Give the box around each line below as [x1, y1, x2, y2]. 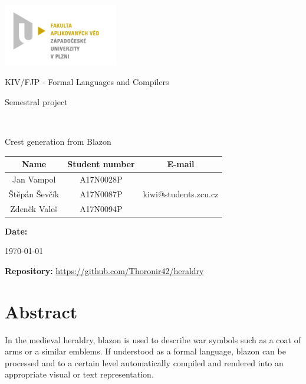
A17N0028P [80, 173, 123, 185]
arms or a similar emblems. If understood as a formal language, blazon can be [5, 345, 286, 357]
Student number [67, 158, 135, 170]
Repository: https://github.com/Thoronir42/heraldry [5, 264, 204, 276]
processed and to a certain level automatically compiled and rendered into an [5, 356, 284, 369]
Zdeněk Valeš [10, 202, 58, 214]
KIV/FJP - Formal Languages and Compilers [5, 76, 169, 88]
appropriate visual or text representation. [5, 368, 154, 380]
